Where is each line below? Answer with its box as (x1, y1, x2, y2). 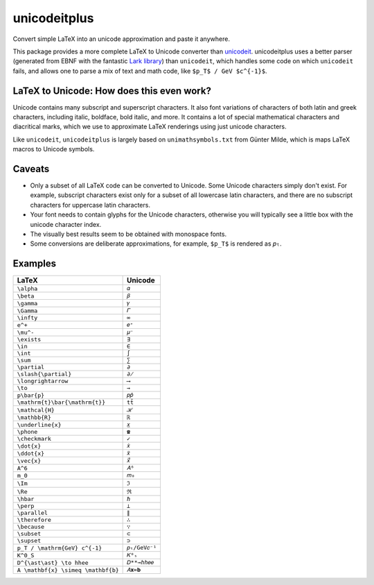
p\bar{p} (17, 391, 45, 399)
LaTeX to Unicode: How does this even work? (12, 85, 211, 96)
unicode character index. (30, 220, 102, 228)
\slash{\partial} (17, 371, 72, 378)
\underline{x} (17, 421, 62, 428)
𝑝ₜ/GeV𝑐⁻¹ (127, 544, 157, 552)
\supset (17, 537, 42, 545)
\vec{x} (17, 457, 42, 464)
